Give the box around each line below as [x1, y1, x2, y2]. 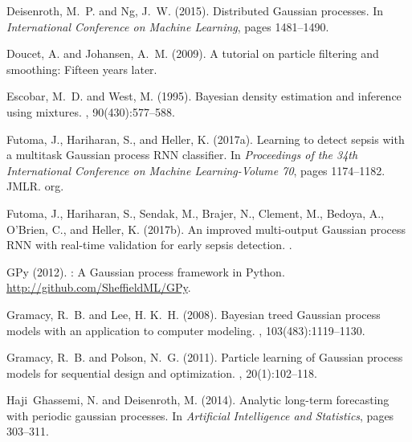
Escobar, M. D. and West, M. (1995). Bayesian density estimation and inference [6, 88, 402, 104]
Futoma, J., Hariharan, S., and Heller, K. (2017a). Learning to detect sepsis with [6, 130, 405, 147]
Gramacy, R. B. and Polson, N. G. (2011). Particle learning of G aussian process [6, 349, 403, 366]
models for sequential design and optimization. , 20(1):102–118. [6, 364, 317, 381]
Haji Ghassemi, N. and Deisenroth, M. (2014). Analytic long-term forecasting [6, 391, 390, 408]
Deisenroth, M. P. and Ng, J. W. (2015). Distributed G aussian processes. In [6, 2, 384, 18]
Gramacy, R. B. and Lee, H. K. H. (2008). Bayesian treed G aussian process [6, 305, 381, 322]
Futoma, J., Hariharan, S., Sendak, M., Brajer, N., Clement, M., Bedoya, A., [6, 204, 384, 221]
